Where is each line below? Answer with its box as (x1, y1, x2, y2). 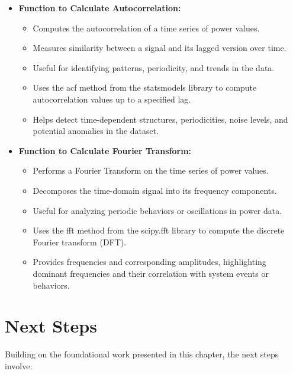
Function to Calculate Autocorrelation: (18, 2, 181, 14)
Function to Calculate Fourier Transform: (18, 144, 192, 156)
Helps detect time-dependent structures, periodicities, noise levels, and (33, 113, 288, 125)
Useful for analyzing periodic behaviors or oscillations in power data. (33, 204, 282, 216)
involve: (5, 359, 33, 372)
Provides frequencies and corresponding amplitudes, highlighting (33, 255, 266, 268)
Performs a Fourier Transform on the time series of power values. (33, 164, 269, 177)
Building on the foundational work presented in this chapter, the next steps (5, 348, 279, 360)
